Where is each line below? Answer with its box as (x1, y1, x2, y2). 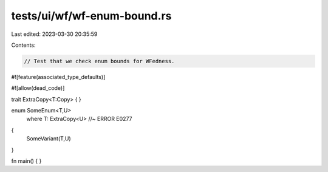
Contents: (11, 41, 36, 49)
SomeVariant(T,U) (26, 135, 71, 142)
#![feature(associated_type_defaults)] (11, 73, 106, 80)
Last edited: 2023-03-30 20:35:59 (11, 30, 98, 38)
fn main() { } (11, 157, 42, 165)
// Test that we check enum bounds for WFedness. (24, 58, 175, 64)
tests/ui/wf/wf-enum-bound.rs (11, 9, 172, 22)
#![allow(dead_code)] (11, 84, 65, 92)
